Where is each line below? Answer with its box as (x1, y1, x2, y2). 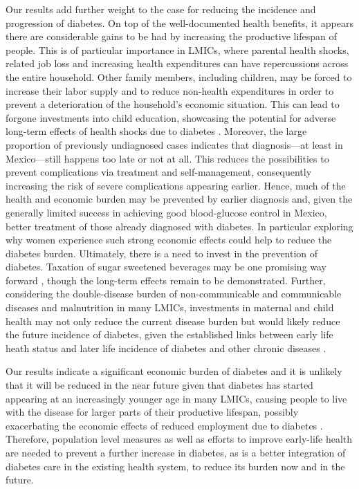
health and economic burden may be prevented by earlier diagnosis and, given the (6, 192, 353, 206)
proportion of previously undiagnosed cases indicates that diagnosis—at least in (6, 137, 343, 151)
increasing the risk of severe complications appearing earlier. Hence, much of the (6, 178, 346, 192)
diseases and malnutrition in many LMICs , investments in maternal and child (6, 300, 334, 315)
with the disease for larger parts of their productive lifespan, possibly (6, 405, 299, 419)
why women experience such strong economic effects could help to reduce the (6, 232, 332, 247)
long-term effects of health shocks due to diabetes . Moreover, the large (6, 124, 307, 138)
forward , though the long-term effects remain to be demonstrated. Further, (6, 273, 326, 287)
